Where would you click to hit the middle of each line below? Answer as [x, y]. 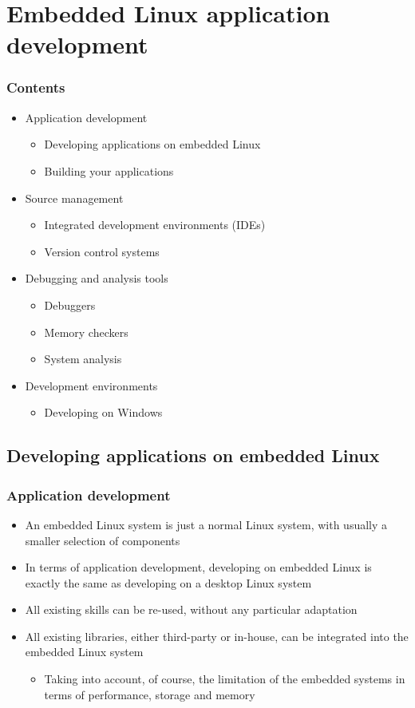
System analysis [83, 359]
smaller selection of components [103, 540]
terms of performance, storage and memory [150, 694]
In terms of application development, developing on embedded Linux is [198, 567]
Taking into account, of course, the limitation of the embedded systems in [225, 679]
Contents [36, 87]
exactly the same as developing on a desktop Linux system [168, 582]
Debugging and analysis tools [97, 278]
